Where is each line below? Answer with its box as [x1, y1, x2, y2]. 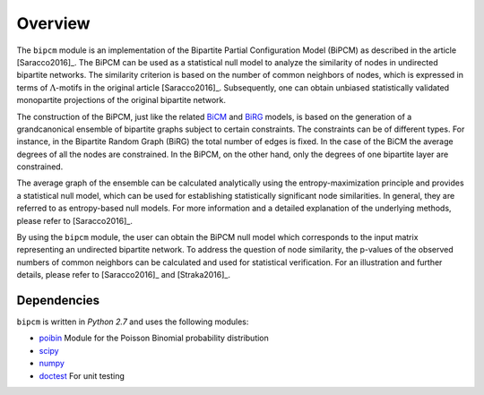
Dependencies [16, 293, 100, 308]
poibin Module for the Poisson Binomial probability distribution [39, 332, 269, 344]
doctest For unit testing [39, 370, 125, 381]
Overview [16, 13, 91, 33]
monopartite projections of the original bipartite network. [16, 95, 227, 106]
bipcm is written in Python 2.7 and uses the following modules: [16, 316, 249, 327]
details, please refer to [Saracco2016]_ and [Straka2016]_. [16, 270, 231, 280]
